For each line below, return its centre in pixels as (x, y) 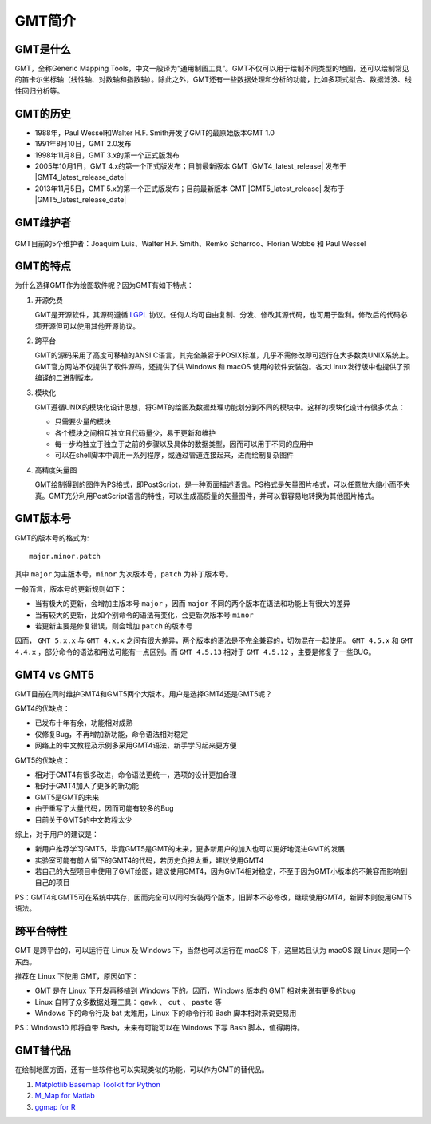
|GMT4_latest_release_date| (81, 177)
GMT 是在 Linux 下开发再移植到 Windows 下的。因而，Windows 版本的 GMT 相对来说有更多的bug (195, 990)
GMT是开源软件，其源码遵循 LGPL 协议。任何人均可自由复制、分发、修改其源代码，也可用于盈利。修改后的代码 (217, 315)
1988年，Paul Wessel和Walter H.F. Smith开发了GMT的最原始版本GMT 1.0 (155, 133)
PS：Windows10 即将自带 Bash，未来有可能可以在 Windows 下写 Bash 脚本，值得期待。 (160, 1028)
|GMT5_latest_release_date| (81, 200)
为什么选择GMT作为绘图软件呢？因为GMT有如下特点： (105, 285)
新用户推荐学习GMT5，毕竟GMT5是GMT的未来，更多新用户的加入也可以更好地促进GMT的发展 (190, 849)
